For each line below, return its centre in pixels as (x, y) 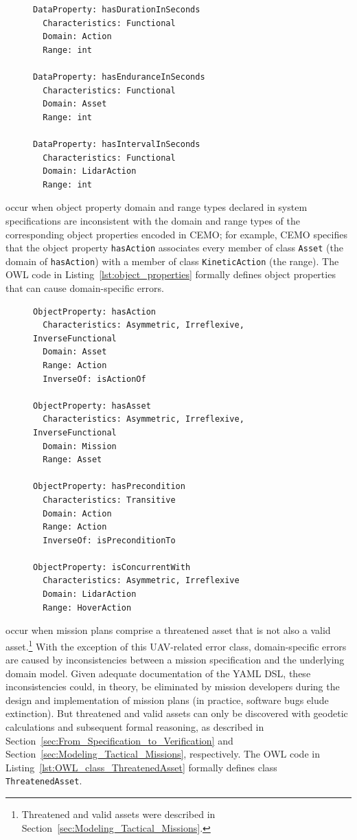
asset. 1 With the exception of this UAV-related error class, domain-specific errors (176, 645)
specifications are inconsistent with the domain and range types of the (153, 220)
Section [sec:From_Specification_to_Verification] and (119, 740)
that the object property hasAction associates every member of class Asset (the (174, 248)
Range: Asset (72, 460)
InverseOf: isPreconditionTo (109, 540)
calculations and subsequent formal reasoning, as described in (135, 727)
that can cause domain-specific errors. (85, 288)
